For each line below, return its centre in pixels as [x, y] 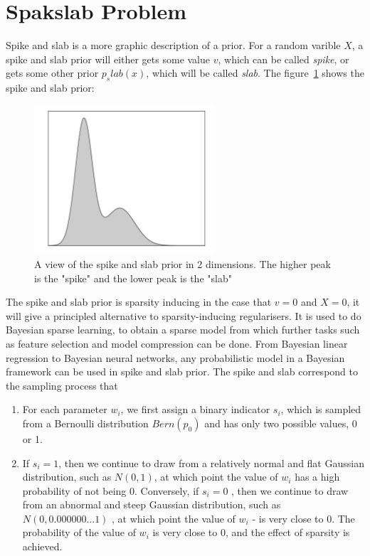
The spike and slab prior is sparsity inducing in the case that [139, 302]
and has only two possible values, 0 [281, 423]
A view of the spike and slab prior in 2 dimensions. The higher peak [183, 263]
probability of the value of [79, 532]
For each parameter [65, 409]
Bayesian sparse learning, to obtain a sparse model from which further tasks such [183, 330]
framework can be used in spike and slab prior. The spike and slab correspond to [182, 371]
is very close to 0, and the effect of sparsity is [251, 532]
